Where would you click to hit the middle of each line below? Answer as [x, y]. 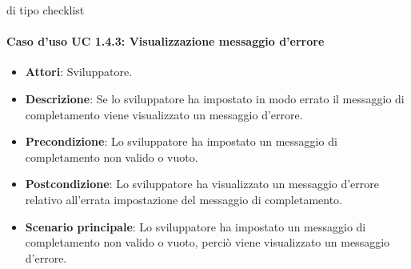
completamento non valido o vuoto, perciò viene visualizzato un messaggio [207, 242]
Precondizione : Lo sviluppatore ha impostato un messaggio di [181, 141]
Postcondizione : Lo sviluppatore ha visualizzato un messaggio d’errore [202, 184]
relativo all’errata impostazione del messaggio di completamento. [184, 199]
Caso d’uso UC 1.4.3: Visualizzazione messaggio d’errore [166, 41]
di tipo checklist [46, 10]
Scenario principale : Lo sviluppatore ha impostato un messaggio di [196, 226]
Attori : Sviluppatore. [79, 72]
